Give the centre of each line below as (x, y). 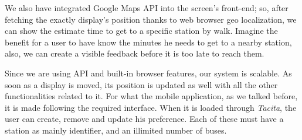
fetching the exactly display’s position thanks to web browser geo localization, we (151, 19)
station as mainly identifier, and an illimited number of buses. (116, 130)
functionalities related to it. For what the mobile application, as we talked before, (151, 96)
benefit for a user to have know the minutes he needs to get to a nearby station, (148, 42)
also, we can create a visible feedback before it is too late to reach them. (135, 53)
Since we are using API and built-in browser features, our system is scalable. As (148, 73)
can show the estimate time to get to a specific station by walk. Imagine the (141, 31)
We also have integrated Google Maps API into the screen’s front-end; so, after (147, 8)
